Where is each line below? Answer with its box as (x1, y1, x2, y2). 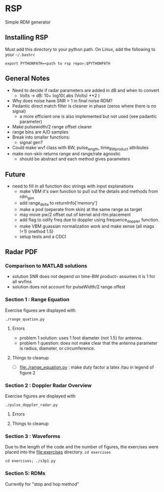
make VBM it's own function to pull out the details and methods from (19, 188, 158, 194)
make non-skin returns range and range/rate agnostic (12, 151, 121, 157)
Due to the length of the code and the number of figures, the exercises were (5, 444, 159, 450)
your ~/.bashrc (5, 51, 35, 57)
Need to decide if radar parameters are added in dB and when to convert (12, 87, 160, 93)
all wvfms (12, 279, 32, 284)
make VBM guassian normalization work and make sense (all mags (19, 223, 154, 229)
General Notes (5, 74, 50, 83)
